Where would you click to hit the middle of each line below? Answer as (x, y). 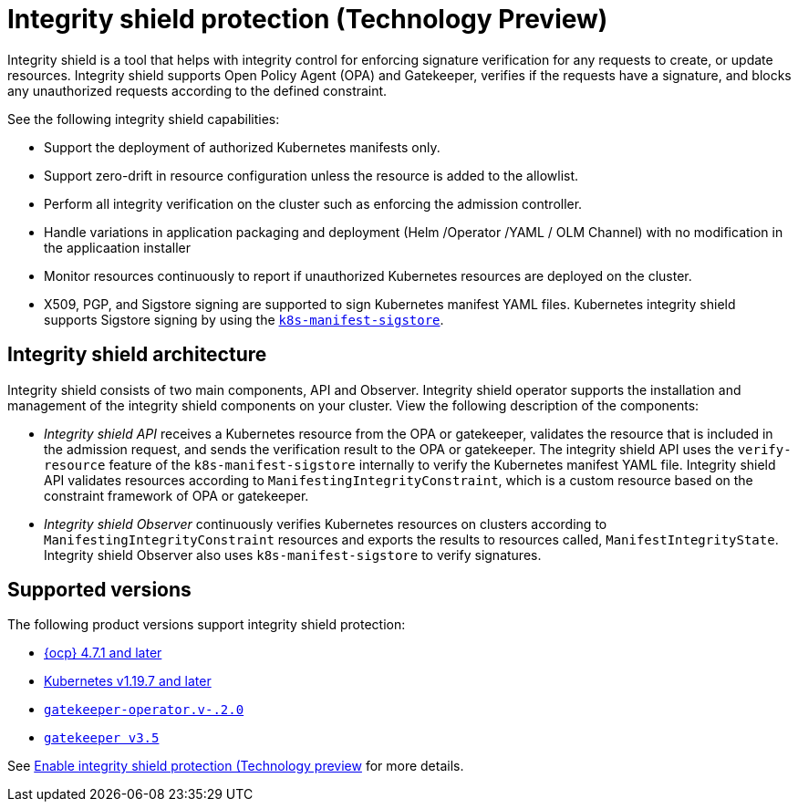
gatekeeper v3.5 (102, 738)
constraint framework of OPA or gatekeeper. (176, 495)
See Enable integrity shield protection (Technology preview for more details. (236, 766)
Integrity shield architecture (137, 355)
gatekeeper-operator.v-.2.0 (144, 710)
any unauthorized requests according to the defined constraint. (197, 90)
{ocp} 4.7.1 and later (103, 653)
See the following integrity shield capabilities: (144, 119)
